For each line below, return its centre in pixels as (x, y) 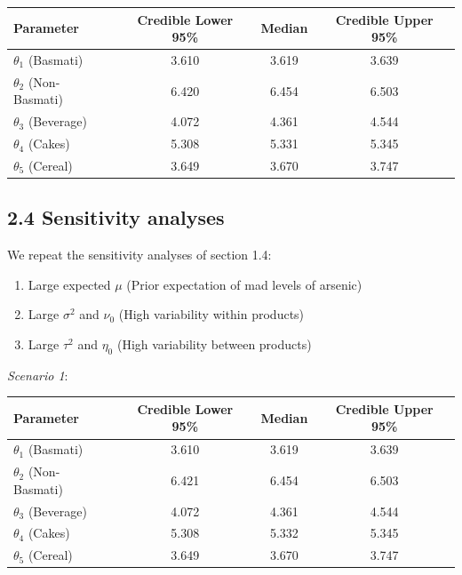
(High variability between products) (214, 343)
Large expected (69, 284)
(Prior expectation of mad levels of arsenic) (244, 284)
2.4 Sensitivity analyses (116, 217)
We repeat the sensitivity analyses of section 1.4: (139, 255)
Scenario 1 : (38, 375)
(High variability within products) (211, 314)
